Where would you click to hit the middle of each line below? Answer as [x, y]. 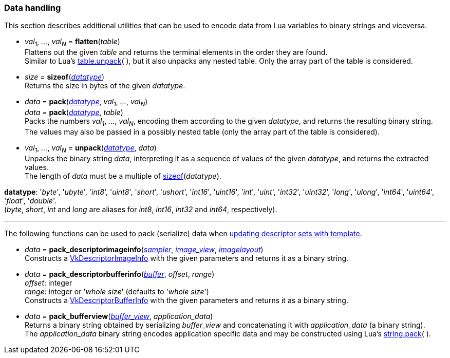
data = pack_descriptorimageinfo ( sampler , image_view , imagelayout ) [144, 249]
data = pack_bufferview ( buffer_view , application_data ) [119, 316]
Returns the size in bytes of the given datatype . [105, 86]
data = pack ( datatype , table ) [74, 112]
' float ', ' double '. [31, 200]
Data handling [33, 8]
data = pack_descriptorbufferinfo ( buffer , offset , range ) [120, 274]
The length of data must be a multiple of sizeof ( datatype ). [123, 176]
